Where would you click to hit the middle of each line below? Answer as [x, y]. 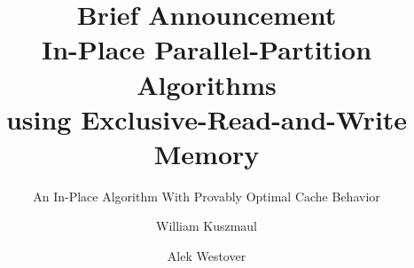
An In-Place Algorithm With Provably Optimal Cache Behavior [207, 196]
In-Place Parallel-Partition [207, 49]
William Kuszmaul [207, 226]
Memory [207, 153]
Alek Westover [207, 256]
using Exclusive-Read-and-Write [207, 118]
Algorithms [207, 84]
